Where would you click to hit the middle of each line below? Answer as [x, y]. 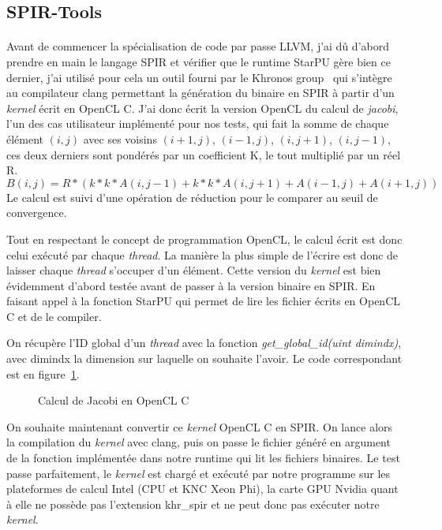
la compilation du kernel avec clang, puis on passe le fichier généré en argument [199, 442]
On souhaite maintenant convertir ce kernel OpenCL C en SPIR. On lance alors [200, 426]
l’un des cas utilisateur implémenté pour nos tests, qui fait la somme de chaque [198, 123]
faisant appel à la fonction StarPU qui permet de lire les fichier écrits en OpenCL [203, 301]
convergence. [37, 213]
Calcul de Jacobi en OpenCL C [114, 400]
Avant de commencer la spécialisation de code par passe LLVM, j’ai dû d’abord [198, 46]
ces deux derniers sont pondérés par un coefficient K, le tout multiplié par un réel [204, 154]
